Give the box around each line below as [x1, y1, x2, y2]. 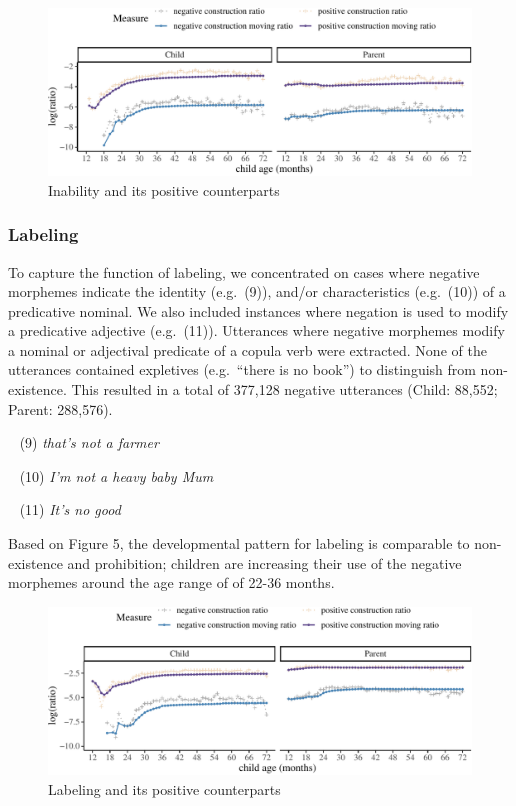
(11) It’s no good [19, 499, 121, 520]
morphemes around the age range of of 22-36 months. [8, 572, 335, 593]
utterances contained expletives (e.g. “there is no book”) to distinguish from [8, 359, 476, 380]
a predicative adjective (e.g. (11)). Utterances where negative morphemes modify [8, 320, 505, 341]
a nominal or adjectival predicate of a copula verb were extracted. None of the [8, 339, 487, 360]
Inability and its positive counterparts [48, 179, 280, 200]
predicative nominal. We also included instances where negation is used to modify [8, 300, 509, 321]
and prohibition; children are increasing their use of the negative [67, 552, 462, 573]
